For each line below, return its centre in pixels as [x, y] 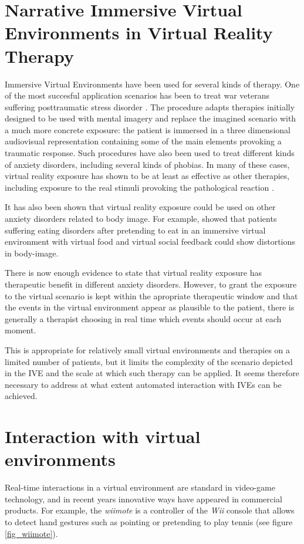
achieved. [21, 396]
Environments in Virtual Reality [139, 33]
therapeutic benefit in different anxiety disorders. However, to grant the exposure [151, 284]
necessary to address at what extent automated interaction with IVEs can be [143, 384]
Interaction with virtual [103, 436]
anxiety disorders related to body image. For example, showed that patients [141, 219]
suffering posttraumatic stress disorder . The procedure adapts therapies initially [150, 107]
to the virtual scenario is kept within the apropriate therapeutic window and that [151, 295]
